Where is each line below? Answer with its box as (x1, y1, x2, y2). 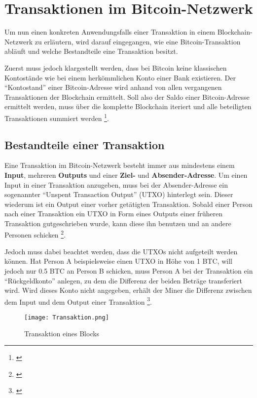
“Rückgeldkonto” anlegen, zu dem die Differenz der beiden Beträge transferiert (4, 275, 242, 285)
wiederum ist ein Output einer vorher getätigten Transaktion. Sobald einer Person (4, 199, 253, 209)
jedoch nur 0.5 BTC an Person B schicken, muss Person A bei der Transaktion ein (4, 265, 253, 276)
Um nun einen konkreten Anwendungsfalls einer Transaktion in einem (4, 27, 215, 37)
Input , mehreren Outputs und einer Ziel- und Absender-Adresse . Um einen (4, 169, 248, 180)
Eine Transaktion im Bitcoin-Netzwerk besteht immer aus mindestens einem (4, 160, 235, 170)
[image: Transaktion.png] (24, 314, 109, 321)
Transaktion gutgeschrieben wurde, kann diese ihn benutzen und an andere (4, 218, 231, 228)
